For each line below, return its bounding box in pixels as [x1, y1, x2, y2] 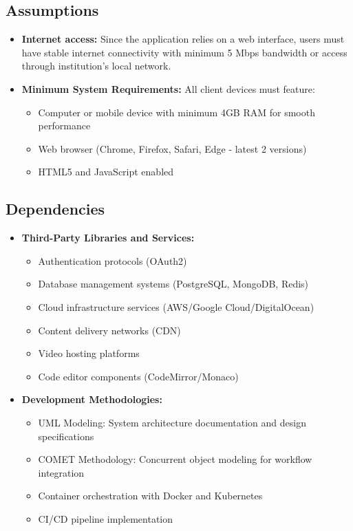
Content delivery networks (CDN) [38, 323, 181, 337]
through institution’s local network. [21, 58, 171, 73]
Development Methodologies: [21, 392, 162, 407]
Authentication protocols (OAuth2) [38, 253, 187, 268]
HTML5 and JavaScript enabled [38, 164, 174, 179]
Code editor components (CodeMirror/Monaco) [38, 369, 239, 383]
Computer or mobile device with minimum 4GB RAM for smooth [38, 105, 315, 119]
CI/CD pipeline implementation [38, 511, 173, 525]
